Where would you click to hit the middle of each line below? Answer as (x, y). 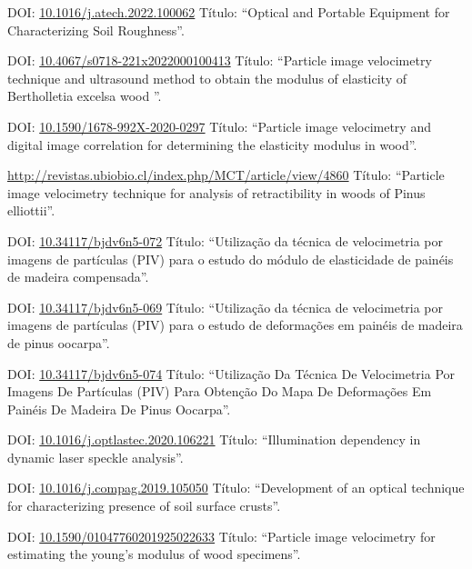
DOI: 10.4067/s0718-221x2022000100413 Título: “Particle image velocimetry (220, 60)
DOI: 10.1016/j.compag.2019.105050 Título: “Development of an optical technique (236, 488)
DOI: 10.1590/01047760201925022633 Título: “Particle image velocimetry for (221, 536)
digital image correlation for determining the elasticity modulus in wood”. (212, 144)
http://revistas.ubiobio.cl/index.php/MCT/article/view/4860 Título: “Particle (226, 175)
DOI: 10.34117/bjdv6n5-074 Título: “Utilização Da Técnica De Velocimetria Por (231, 373)
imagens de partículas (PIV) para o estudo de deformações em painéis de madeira (235, 325)
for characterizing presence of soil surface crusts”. (144, 506)
